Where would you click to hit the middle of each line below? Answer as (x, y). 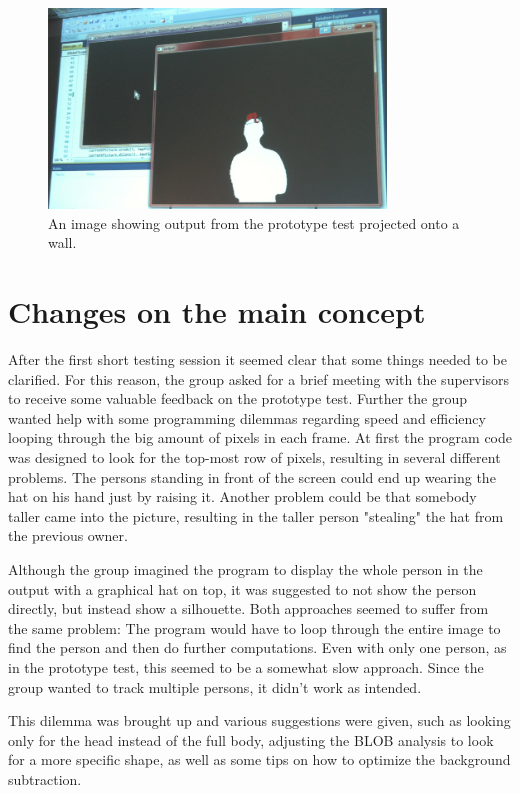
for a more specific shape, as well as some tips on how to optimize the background (259, 759)
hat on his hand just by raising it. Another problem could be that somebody (242, 496)
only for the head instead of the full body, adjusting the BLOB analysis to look (251, 739)
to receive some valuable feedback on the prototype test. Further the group (238, 398)
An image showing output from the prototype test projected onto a (254, 222)
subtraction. (45, 778)
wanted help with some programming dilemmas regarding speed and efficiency (247, 417)
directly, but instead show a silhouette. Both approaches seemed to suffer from (248, 608)
